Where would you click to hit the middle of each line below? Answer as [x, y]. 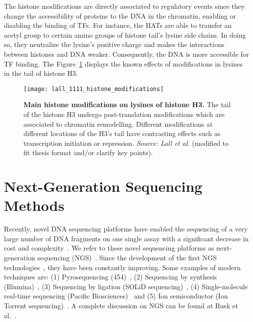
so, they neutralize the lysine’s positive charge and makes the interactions [114, 44]
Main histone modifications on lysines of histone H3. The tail [127, 104]
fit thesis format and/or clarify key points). [88, 152]
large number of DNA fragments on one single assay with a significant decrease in [126, 238]
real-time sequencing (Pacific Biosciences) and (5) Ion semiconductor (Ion [116, 296]
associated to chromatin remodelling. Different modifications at [118, 124]
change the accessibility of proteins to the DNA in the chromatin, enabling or [120, 15]
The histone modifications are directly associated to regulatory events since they [125, 6]
